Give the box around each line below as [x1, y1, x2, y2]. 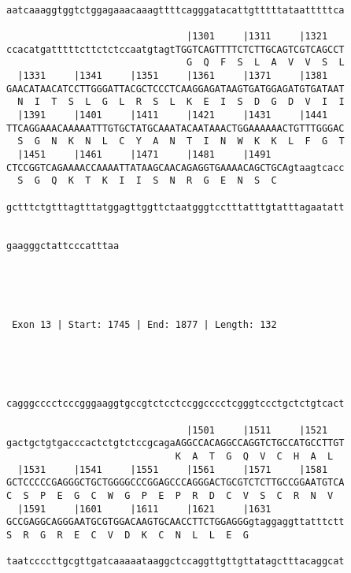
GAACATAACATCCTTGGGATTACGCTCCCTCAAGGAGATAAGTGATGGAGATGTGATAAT [6, 83, 345, 95]
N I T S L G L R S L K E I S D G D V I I [17, 96, 345, 108]
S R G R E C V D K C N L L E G [6, 529, 249, 541]
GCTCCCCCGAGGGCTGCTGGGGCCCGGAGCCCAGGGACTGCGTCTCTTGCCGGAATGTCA [6, 477, 345, 489]
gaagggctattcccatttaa [6, 240, 120, 252]
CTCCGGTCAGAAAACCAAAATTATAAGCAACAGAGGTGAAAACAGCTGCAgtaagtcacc [6, 162, 345, 173]
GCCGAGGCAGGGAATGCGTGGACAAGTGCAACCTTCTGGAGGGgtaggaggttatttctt [6, 516, 345, 528]
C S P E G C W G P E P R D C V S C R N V [6, 489, 334, 501]
